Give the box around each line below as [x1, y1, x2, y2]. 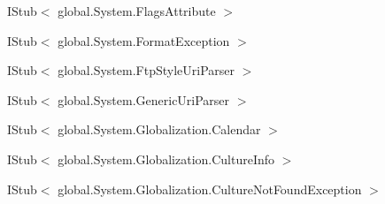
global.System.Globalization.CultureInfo [58, 149, 275, 168]
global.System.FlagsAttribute [58, 2, 216, 19]
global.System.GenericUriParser [58, 90, 230, 109]
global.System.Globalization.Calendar [58, 120, 261, 139]
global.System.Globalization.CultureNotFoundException [58, 179, 362, 198]
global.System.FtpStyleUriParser [58, 61, 235, 79]
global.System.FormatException [58, 31, 230, 49]
